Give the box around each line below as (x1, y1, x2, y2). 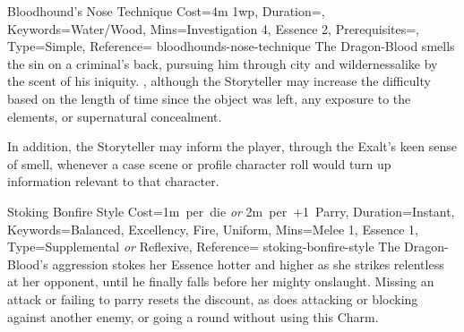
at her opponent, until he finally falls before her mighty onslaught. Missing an (7, 272, 434, 291)
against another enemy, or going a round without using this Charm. (7, 307, 379, 326)
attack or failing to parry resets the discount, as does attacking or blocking (7, 289, 418, 308)
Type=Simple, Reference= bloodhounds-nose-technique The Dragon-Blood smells (7, 37, 455, 55)
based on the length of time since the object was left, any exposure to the (7, 89, 411, 107)
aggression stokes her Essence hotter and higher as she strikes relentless (52, 254, 444, 273)
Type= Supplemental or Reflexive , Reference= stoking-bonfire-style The (7, 237, 400, 256)
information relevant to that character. (7, 172, 219, 191)
